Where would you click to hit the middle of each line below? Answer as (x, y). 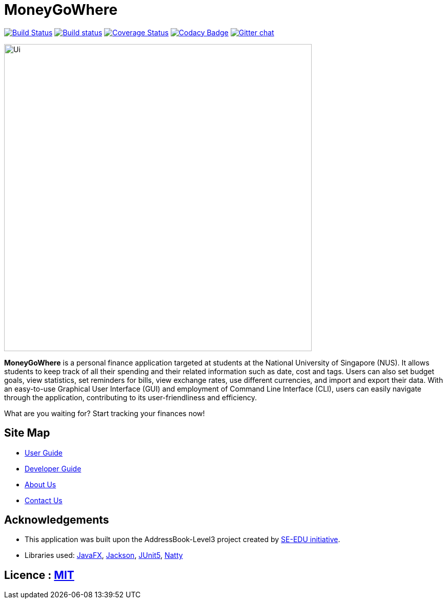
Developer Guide (53, 468)
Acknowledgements (57, 520)
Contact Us (44, 500)
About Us (40, 484)
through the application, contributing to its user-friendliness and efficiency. (131, 397)
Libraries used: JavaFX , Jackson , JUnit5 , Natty (104, 555)
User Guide (44, 453)
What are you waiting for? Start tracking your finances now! (105, 413)
